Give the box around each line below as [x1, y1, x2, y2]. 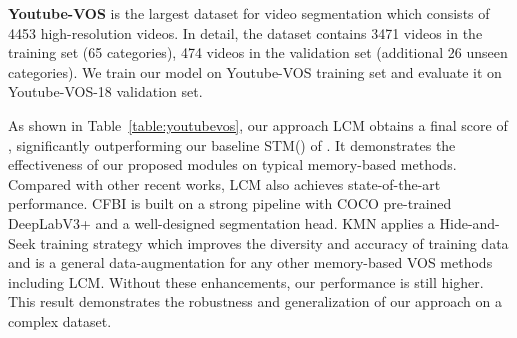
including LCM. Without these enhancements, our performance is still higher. [8, 271, 484, 292]
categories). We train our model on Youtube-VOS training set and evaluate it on [8, 61, 502, 82]
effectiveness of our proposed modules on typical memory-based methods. [8, 154, 457, 175]
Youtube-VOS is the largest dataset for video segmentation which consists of [8, 3, 490, 23]
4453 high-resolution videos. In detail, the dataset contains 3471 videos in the [8, 22, 483, 43]
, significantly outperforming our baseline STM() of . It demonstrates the [8, 134, 456, 155]
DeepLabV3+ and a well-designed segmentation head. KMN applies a [8, 212, 435, 233]
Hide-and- [439, 212, 500, 233]
